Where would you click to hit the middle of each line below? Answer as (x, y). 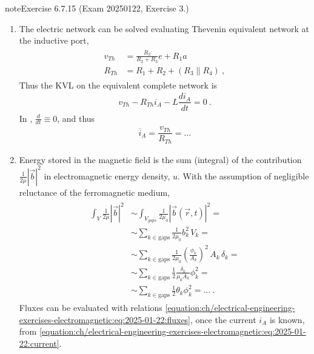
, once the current (223, 319)
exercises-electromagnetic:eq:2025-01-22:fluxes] (105, 319)
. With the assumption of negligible (243, 175)
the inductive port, (54, 40)
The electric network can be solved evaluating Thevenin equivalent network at (164, 28)
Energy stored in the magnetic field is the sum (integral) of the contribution (160, 159)
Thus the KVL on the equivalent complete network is (118, 85)
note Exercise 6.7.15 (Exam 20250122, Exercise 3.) (97, 8)
